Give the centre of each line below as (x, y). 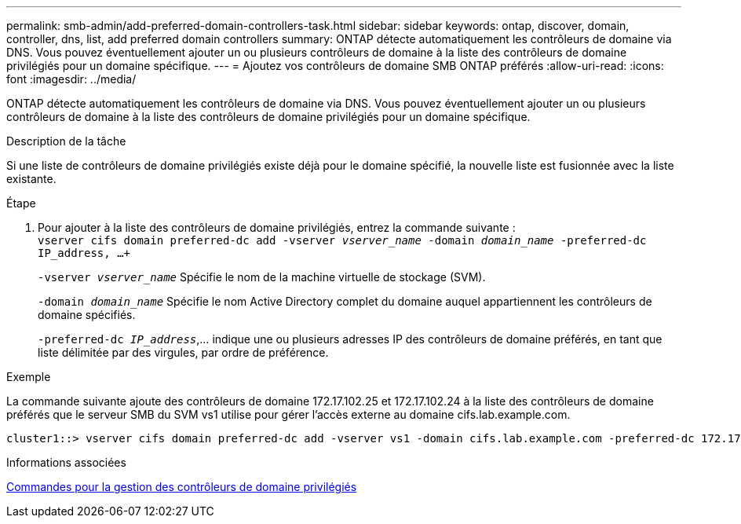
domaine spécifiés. (87, 315)
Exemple (29, 377)
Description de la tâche (66, 141)
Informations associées (66, 462)
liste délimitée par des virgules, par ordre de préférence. (183, 352)
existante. (31, 179)
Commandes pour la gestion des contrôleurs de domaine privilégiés (182, 487)
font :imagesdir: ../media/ (71, 79)
